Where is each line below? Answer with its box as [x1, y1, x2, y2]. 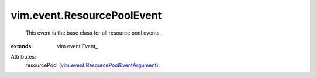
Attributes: [11, 53, 36, 60]
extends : [11, 42, 33, 49]
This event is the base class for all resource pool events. [25, 29, 161, 36]
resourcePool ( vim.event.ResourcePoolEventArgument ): [25, 62, 160, 69]
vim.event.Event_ [57, 42, 98, 49]
